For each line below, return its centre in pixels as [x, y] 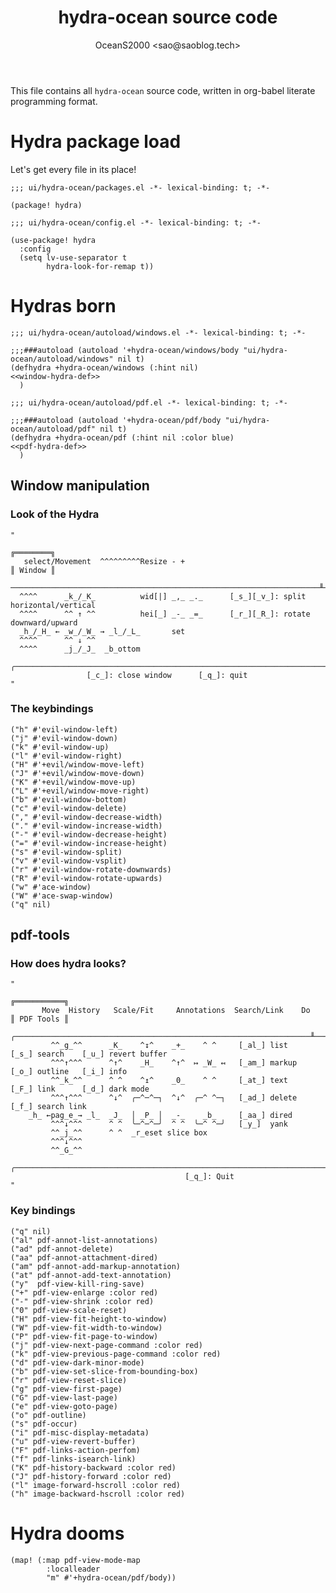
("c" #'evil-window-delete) [69, 808]
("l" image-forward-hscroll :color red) [96, 1485]
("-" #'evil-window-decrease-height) [89, 834]
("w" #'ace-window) [51, 887]
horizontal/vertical [53, 605]
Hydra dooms [67, 1533]
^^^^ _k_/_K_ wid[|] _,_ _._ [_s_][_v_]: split [163, 596]
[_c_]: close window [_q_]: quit [167, 675]
